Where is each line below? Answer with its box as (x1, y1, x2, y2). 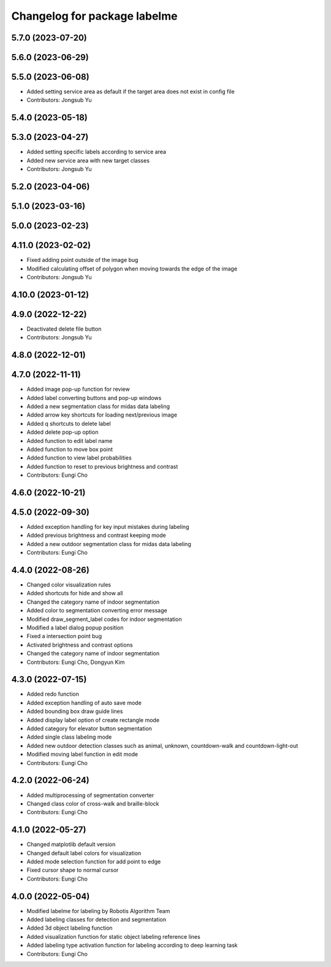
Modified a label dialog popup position (26, 624, 124, 631)
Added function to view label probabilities (26, 454, 132, 461)
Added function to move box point (26, 445, 113, 453)
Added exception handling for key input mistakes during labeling (26, 523, 189, 530)
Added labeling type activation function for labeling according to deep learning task (26, 942, 238, 949)
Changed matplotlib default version (26, 841, 116, 848)
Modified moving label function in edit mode (26, 750, 138, 758)
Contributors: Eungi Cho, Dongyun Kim (26, 658, 125, 666)
